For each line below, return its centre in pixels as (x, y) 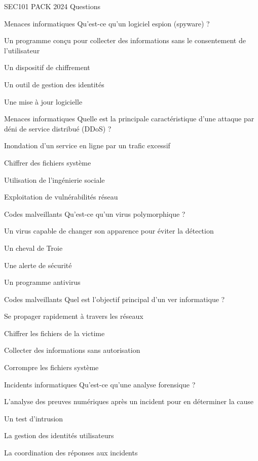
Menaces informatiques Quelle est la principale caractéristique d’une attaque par (129, 119)
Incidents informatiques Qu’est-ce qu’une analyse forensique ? (100, 384)
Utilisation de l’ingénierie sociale (54, 179)
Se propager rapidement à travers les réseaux (74, 316)
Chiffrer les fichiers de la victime (54, 333)
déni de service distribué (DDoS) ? (58, 128)
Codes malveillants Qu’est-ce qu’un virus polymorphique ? (95, 213)
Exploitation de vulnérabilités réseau (61, 197)
